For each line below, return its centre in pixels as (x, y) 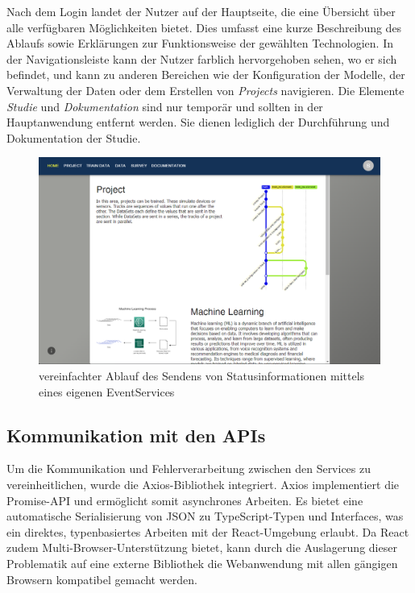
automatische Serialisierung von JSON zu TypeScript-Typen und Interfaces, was (205, 516)
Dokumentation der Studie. (74, 137)
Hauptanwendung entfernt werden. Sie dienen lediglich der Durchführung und (198, 122)
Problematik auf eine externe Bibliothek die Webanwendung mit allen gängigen (202, 564)
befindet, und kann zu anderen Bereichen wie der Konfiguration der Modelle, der (206, 75)
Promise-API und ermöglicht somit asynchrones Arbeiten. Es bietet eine (185, 500)
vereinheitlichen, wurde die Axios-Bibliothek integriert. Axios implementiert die (203, 485)
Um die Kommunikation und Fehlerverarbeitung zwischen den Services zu (189, 469)
